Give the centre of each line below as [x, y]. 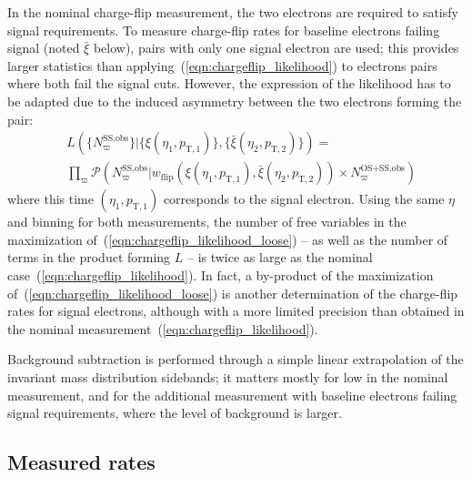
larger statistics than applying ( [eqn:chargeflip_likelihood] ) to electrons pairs [222, 65]
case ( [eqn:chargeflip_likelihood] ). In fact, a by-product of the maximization [221, 275]
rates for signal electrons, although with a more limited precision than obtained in [236, 311]
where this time [50, 199]
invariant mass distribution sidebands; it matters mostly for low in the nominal [228, 376]
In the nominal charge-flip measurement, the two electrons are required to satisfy [233, 12]
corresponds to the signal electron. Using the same [304, 199]
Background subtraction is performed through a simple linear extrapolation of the [236, 359]
